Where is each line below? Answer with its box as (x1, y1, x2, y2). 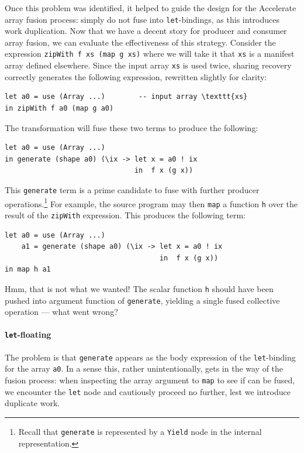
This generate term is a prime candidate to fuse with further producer (5, 183, 260, 195)
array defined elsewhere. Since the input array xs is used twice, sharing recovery (5, 59, 292, 71)
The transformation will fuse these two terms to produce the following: (5, 121, 258, 133)
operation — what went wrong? (5, 306, 118, 318)
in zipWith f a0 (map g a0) (5, 104, 114, 112)
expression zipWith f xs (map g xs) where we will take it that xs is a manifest (5, 47, 295, 60)
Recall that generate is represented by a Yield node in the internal (18, 425, 262, 437)
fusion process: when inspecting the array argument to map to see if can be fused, (5, 373, 295, 386)
